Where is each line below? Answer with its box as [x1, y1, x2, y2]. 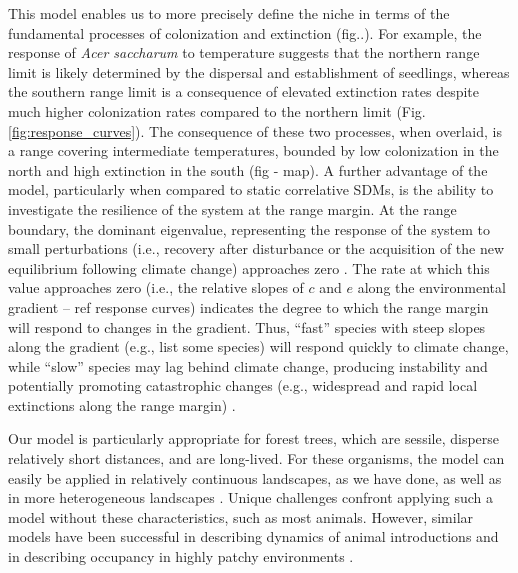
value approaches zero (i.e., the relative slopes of [8, 277, 304, 298]
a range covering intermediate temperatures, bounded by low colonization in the [8, 140, 499, 161]
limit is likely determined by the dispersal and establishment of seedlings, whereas [8, 61, 510, 82]
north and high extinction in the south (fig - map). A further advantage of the [8, 159, 488, 180]
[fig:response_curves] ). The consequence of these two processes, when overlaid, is [8, 120, 502, 141]
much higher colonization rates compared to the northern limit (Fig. [8, 100, 426, 121]
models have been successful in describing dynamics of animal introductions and [8, 526, 499, 547]
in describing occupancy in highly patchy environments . [8, 546, 354, 567]
